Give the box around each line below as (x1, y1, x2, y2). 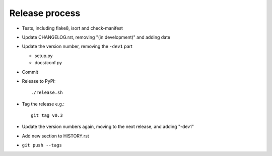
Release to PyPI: (22, 78, 56, 84)
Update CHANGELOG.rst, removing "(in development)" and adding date (22, 34, 171, 40)
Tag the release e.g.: (22, 101, 65, 107)
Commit (22, 69, 39, 75)
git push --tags (22, 142, 62, 148)
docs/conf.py (34, 60, 62, 66)
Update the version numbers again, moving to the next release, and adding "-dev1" (22, 123, 194, 130)
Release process (9, 8, 81, 19)
